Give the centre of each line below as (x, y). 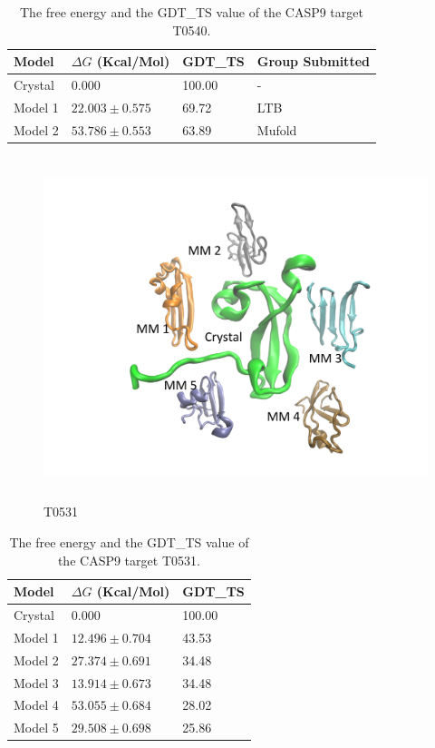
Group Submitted (313, 61)
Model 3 (36, 682)
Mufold (277, 129)
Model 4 (36, 705)
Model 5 (36, 728)
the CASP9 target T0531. (129, 560)
